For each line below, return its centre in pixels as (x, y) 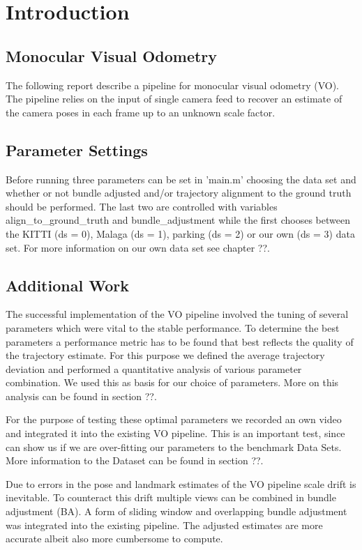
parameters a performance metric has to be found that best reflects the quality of (180, 341)
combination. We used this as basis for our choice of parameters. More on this (172, 382)
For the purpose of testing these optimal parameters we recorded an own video (174, 419)
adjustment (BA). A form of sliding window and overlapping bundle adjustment (176, 511)
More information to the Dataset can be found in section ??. (135, 460)
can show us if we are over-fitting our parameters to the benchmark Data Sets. (174, 446)
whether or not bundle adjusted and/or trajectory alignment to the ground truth (179, 193)
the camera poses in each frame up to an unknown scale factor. (141, 112)
